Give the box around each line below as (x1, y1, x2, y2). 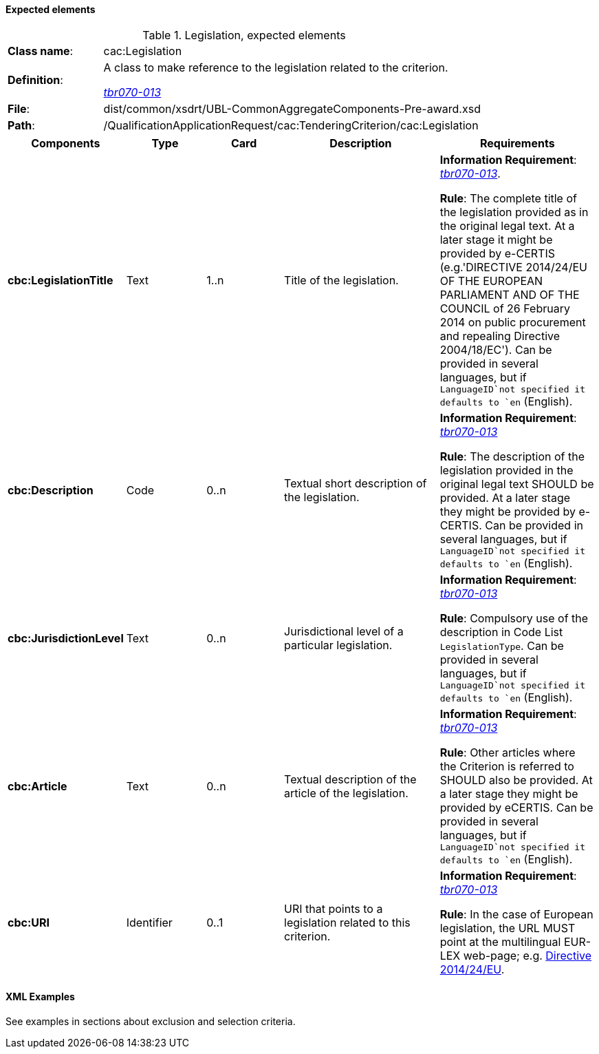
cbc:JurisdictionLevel (8, 631, 124, 646)
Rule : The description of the (439, 449, 585, 463)
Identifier (126, 915, 173, 929)
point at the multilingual (439, 934, 561, 949)
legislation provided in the (439, 463, 574, 477)
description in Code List (439, 624, 563, 639)
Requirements (479, 136, 555, 150)
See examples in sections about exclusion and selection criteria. (6, 1015, 296, 1027)
